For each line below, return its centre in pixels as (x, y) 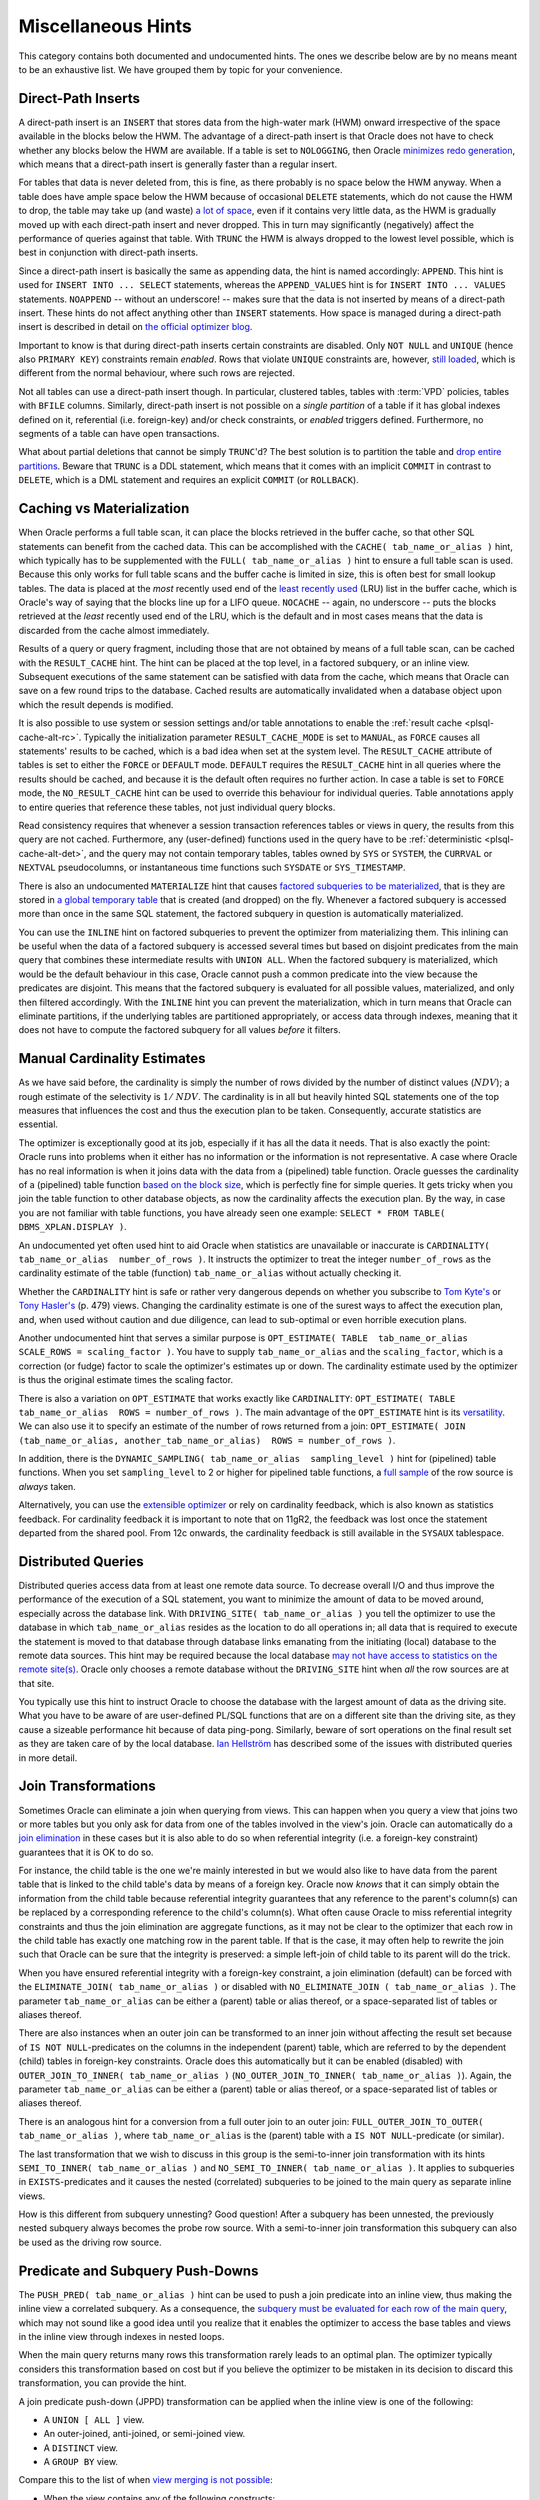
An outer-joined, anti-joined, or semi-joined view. (144, 2434)
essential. (38, 1124)
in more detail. (48, 1757)
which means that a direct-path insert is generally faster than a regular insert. (178, 164)
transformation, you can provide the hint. (102, 2383)
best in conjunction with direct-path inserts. (108, 252)
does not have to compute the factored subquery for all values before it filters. (180, 1030)
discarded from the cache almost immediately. (114, 630)
